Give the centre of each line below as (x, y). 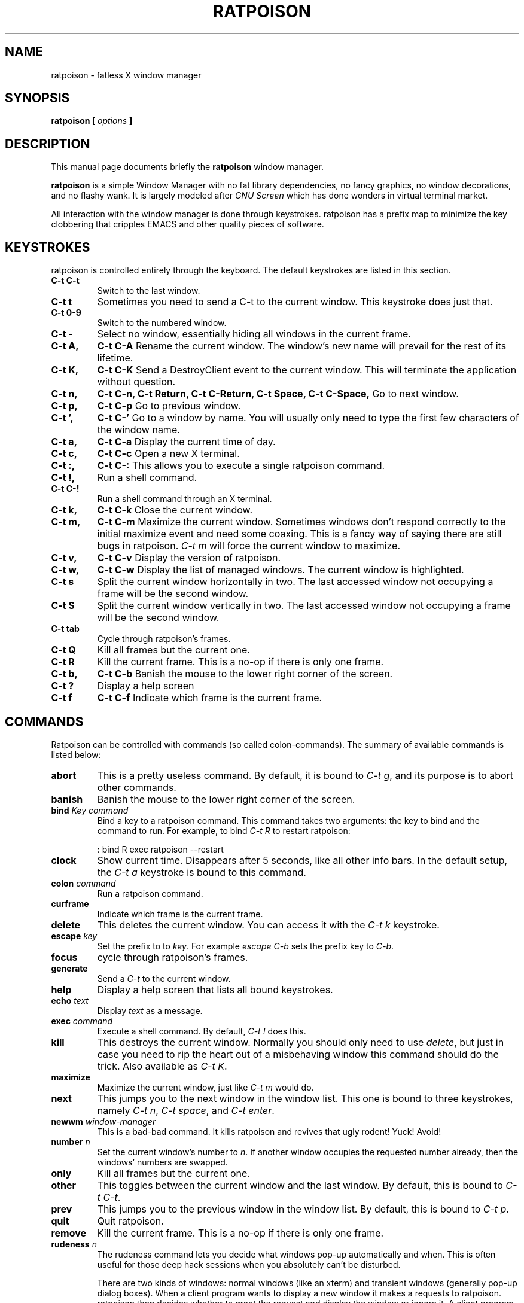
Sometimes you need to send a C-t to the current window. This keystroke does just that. (295, 302)
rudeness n (74, 1244)
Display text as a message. (150, 1010)
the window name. (138, 430)
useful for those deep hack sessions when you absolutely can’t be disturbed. (249, 1264)
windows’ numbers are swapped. (162, 1162)
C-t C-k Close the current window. (175, 510)
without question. (136, 382)
